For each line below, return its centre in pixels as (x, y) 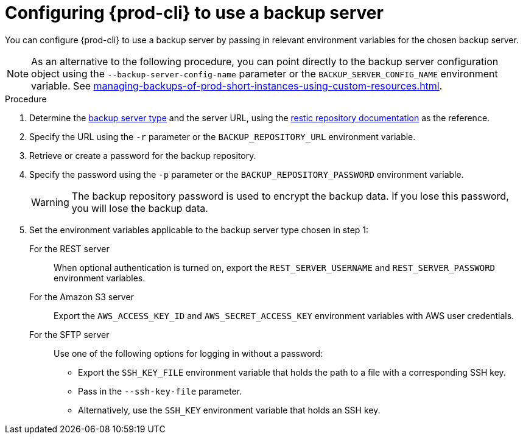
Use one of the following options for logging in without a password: (188, 353)
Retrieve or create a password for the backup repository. (143, 155)
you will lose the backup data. (140, 208)
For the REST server (69, 248)
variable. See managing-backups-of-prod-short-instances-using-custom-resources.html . (237, 86)
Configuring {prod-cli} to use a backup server (194, 13)
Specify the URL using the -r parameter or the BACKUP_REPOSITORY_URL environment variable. (223, 136)
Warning (50, 202)
